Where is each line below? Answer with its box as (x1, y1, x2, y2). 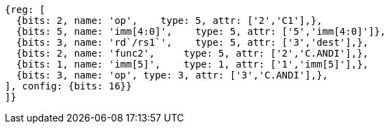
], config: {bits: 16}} (5, 81, 132, 91)
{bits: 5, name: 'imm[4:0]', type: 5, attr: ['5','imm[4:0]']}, (16, 26, 386, 37)
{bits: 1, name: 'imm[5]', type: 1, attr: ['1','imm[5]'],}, (16, 59, 369, 70)
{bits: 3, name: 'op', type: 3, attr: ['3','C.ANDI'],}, (16, 70, 329, 81)
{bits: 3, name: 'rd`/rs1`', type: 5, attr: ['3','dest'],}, (16, 37, 369, 48)
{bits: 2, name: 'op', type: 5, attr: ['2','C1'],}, (16, 15, 323, 26)
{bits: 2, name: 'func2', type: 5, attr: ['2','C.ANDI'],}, (16, 48, 369, 59)
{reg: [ (5, 4, 46, 15)
